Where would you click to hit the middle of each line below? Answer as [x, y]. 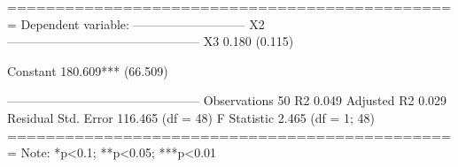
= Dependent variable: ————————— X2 [136, 23]
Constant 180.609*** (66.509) [88, 70]
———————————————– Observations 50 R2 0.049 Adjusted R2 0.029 [227, 100]
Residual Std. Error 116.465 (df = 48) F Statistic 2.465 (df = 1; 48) [191, 117]
